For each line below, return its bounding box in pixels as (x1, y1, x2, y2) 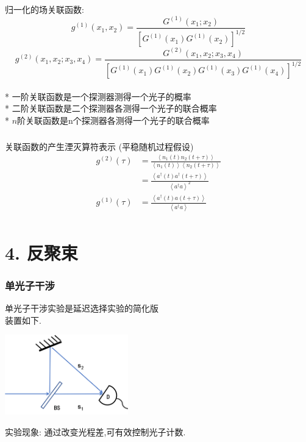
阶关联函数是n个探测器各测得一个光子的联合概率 (17, 113, 210, 126)
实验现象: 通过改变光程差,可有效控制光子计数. (5, 425, 186, 438)
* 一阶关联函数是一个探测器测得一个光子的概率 (5, 90, 191, 102)
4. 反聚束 (5, 240, 78, 265)
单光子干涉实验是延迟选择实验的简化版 (5, 302, 158, 315)
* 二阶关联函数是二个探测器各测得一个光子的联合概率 (5, 102, 217, 115)
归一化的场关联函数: (5, 2, 84, 15)
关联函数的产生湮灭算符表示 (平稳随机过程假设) (5, 140, 194, 152)
